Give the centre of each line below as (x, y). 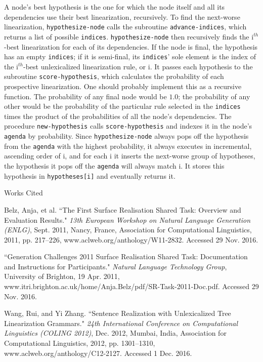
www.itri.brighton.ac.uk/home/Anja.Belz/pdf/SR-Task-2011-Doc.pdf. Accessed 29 (131, 286)
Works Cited (24, 193)
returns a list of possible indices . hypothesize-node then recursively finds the (127, 36)
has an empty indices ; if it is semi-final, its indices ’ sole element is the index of (130, 56)
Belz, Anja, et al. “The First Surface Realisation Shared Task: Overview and (123, 209)
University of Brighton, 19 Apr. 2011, (62, 276)
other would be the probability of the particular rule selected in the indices (122, 106)
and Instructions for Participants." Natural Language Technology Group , (116, 266)
